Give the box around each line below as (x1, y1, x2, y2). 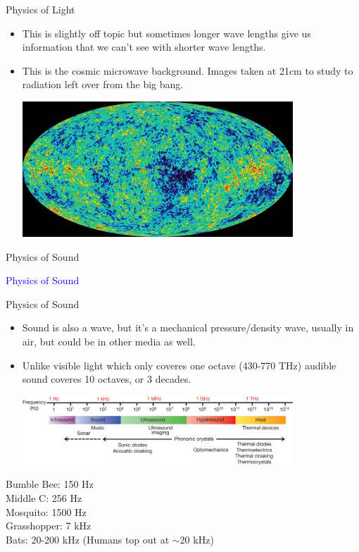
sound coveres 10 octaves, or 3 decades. (22, 372, 191, 386)
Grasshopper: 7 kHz (6, 518, 92, 533)
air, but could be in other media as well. (22, 334, 196, 349)
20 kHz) (179, 532, 214, 546)
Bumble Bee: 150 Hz (6, 477, 94, 491)
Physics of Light (6, 2, 75, 16)
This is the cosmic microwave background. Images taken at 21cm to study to (22, 63, 353, 78)
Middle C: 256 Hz (6, 491, 82, 505)
